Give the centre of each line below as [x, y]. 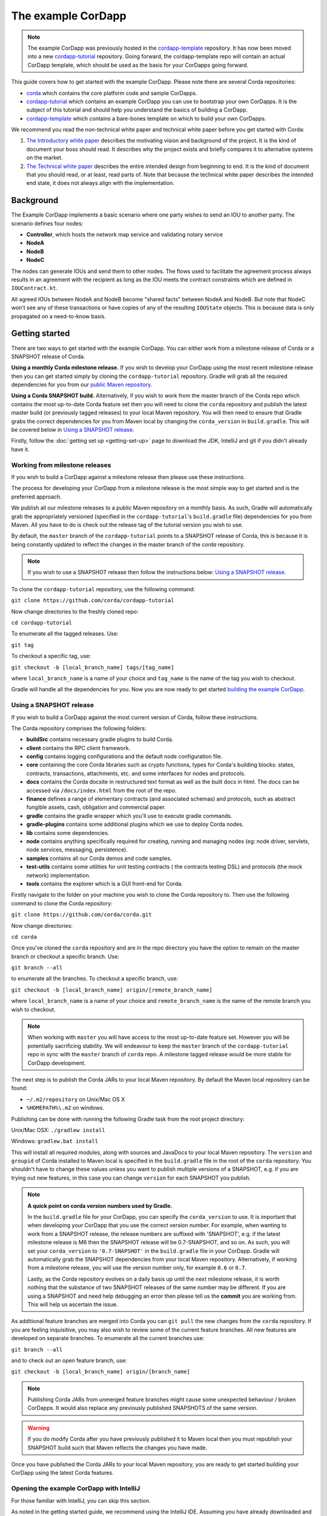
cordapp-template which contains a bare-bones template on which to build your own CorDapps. [146, 118]
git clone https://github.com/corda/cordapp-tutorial [93, 601]
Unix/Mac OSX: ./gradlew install [58, 1130]
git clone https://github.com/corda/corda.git [81, 915]
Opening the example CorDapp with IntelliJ [76, 1489]
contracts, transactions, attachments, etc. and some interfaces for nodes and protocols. [136, 773]
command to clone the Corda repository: [62, 903]
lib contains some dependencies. [68, 833]
